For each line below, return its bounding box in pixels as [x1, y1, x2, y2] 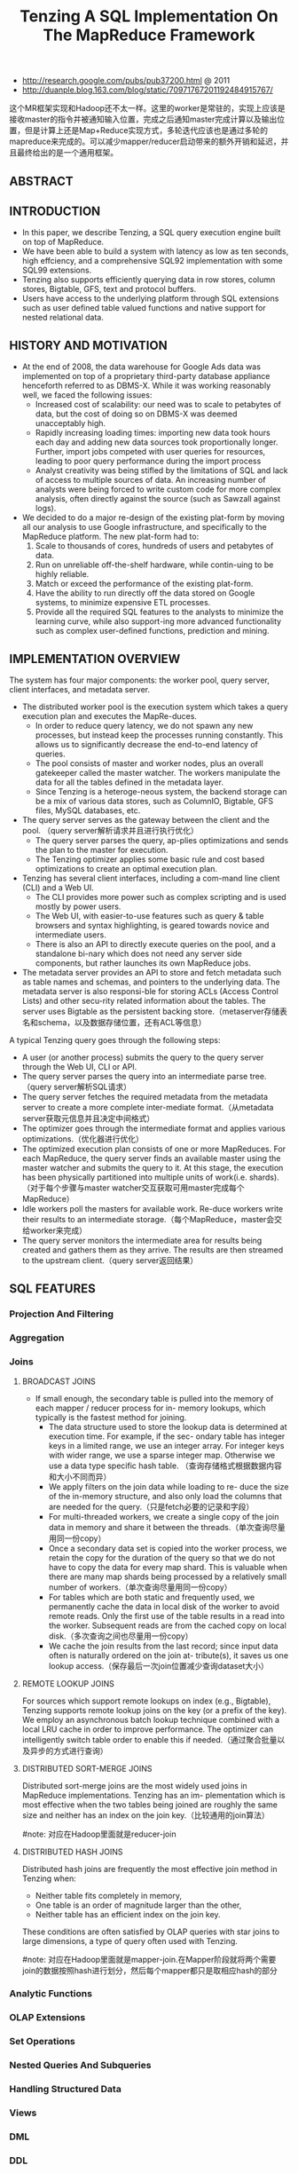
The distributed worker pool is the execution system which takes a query [21, 701, 288, 712]
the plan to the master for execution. [35, 845, 169, 856]
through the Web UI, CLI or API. [21, 1062, 137, 1072]
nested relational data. [21, 312, 104, 323]
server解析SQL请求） [53, 1081, 131, 1093]
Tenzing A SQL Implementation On [20, 6, 278, 27]
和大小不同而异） [48, 1471, 112, 1482]
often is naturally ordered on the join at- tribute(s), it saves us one [48, 1649, 289, 1661]
